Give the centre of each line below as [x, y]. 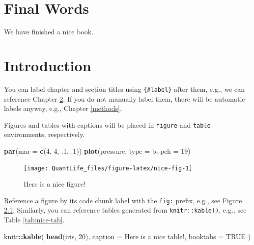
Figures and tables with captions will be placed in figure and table [107, 124]
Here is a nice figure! [55, 184]
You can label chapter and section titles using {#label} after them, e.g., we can [125, 89]
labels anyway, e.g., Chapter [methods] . [63, 108]
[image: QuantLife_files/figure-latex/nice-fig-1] [108, 168]
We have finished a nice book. [49, 32]
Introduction [48, 65]
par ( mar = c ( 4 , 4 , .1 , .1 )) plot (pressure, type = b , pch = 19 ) [97, 150]
